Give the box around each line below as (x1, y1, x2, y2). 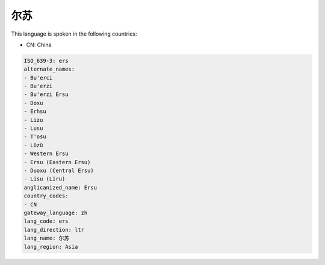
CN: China (26, 41, 52, 48)
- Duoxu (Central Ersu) (23, 167, 94, 174)
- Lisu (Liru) (23, 176, 66, 182)
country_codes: (23, 193, 69, 199)
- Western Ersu (23, 150, 69, 157)
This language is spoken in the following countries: (11, 30, 137, 37)
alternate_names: (23, 66, 75, 72)
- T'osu (23, 133, 46, 140)
